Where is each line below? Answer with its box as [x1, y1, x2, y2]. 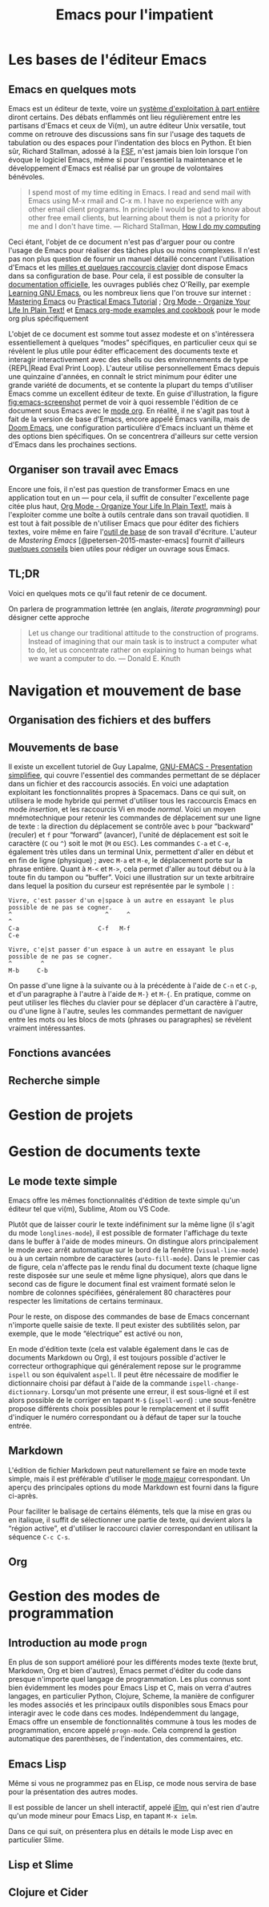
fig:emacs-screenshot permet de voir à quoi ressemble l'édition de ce [8, 397, 239, 406]
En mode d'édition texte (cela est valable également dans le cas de [8, 1344, 230, 1353]
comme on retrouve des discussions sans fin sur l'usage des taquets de [8, 130, 246, 139]
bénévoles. [8, 172, 45, 181]
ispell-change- [189, 1380, 240, 1388]
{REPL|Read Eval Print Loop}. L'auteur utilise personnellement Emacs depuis [8, 363, 260, 373]
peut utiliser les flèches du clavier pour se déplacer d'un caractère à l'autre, [8, 998, 259, 1007]
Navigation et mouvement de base [8, 681, 242, 700]
